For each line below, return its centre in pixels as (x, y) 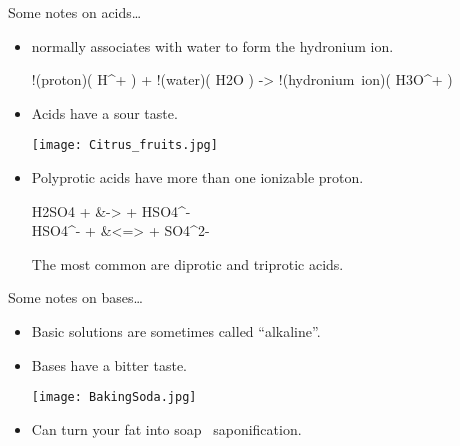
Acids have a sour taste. (104, 112)
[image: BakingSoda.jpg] (114, 397)
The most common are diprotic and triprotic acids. (187, 263)
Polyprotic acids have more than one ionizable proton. (197, 177)
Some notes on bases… (75, 297)
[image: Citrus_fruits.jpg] (124, 145)
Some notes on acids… (75, 12)
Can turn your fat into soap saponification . (166, 428)
